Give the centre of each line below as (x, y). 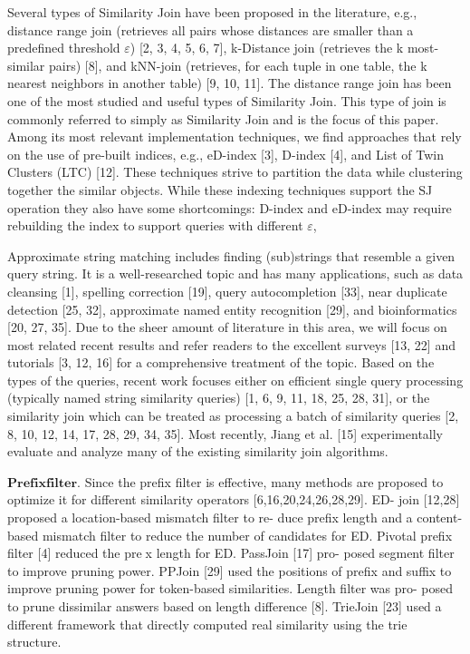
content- (440, 517)
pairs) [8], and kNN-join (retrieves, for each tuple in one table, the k (238, 65)
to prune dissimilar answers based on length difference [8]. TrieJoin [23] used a (225, 606)
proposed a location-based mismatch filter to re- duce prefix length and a (210, 517)
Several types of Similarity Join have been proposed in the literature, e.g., (212, 12)
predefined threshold (64, 48)
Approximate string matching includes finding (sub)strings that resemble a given (231, 255)
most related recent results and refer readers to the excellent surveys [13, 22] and (231, 344)
